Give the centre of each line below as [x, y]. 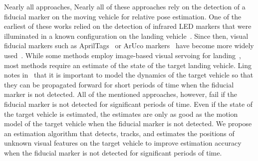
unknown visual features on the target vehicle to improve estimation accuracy [123, 143]
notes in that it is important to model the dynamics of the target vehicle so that [129, 75]
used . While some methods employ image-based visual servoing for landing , [123, 55]
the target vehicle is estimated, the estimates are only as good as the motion [121, 114]
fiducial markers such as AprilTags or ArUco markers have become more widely [129, 45]
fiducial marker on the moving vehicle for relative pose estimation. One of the [123, 16]
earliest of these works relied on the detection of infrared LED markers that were [128, 26]
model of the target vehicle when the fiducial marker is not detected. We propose [128, 123]
